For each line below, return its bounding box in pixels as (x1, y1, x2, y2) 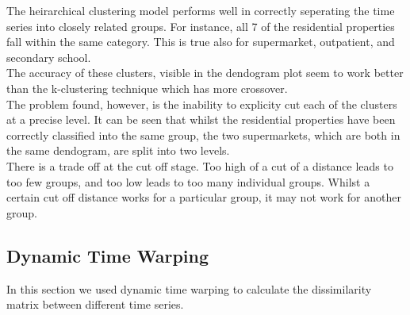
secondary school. (6, 48, 91, 65)
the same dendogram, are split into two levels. (6, 142, 230, 159)
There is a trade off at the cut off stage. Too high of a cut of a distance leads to (6, 157, 393, 174)
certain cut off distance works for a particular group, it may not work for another (6, 189, 401, 206)
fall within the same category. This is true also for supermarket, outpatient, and (6, 33, 395, 50)
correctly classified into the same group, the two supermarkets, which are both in (6, 126, 400, 143)
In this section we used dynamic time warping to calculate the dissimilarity (6, 280, 372, 297)
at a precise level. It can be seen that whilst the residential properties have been (6, 111, 396, 128)
